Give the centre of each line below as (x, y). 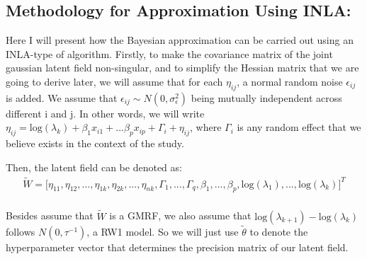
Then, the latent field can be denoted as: (94, 167)
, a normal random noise (290, 81)
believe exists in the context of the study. (95, 143)
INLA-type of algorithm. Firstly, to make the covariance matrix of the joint (169, 53)
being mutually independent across (266, 97)
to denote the (279, 231)
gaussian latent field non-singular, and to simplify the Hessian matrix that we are (182, 68)
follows (21, 231)
